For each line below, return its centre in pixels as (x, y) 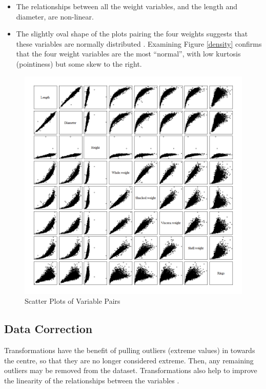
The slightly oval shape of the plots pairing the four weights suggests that (132, 34)
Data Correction (48, 329)
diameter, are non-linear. (55, 16)
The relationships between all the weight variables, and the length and (127, 6)
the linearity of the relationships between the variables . (92, 380)
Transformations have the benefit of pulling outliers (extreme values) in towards (130, 350)
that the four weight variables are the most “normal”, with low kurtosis (128, 54)
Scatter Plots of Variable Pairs (73, 301)
